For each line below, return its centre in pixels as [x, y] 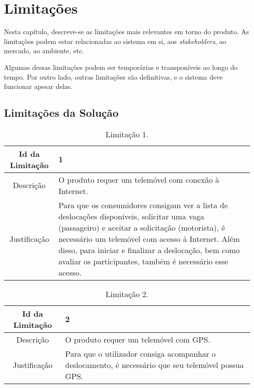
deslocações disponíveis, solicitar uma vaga [131, 216]
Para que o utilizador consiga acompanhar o [140, 353]
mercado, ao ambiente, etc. [44, 51]
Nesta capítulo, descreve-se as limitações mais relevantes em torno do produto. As [127, 32]
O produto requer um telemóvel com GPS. [138, 339]
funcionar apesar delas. [38, 86]
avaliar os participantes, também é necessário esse [143, 261]
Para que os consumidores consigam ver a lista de [143, 205]
